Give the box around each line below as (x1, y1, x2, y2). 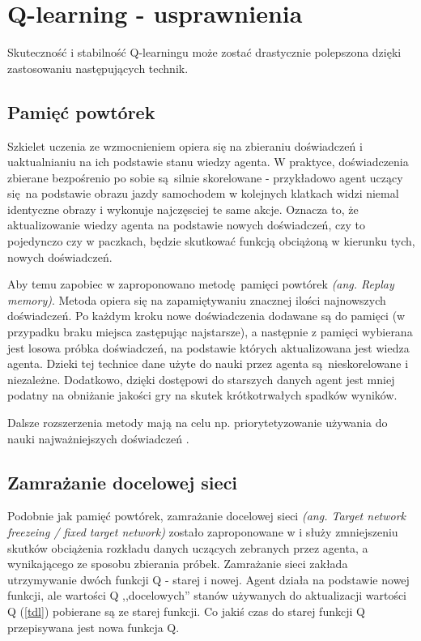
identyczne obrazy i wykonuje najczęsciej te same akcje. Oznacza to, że (7, 200, 359, 217)
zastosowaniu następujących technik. (7, 59, 189, 76)
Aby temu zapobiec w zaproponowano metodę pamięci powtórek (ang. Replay (7, 276, 394, 293)
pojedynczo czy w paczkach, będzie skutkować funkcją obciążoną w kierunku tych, (7, 233, 415, 250)
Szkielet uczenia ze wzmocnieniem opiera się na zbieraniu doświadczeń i (7, 137, 363, 154)
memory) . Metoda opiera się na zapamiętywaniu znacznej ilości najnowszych (7, 291, 386, 308)
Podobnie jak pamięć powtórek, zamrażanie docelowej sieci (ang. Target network (7, 507, 406, 524)
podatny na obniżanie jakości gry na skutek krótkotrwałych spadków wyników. (7, 387, 398, 404)
